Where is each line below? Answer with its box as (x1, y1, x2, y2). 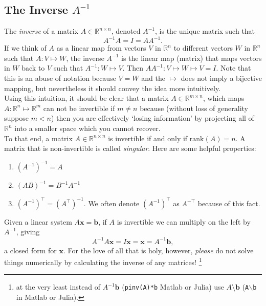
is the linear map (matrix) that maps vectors (121, 52, 262, 63)
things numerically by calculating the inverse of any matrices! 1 (4, 255, 202, 267)
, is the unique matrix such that (155, 26, 255, 36)
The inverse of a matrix (4, 26, 79, 36)
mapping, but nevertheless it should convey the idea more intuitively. (4, 82, 221, 93)
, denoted (111, 26, 141, 36)
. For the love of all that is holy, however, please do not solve (63, 245, 254, 255)
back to (21, 62, 45, 73)
